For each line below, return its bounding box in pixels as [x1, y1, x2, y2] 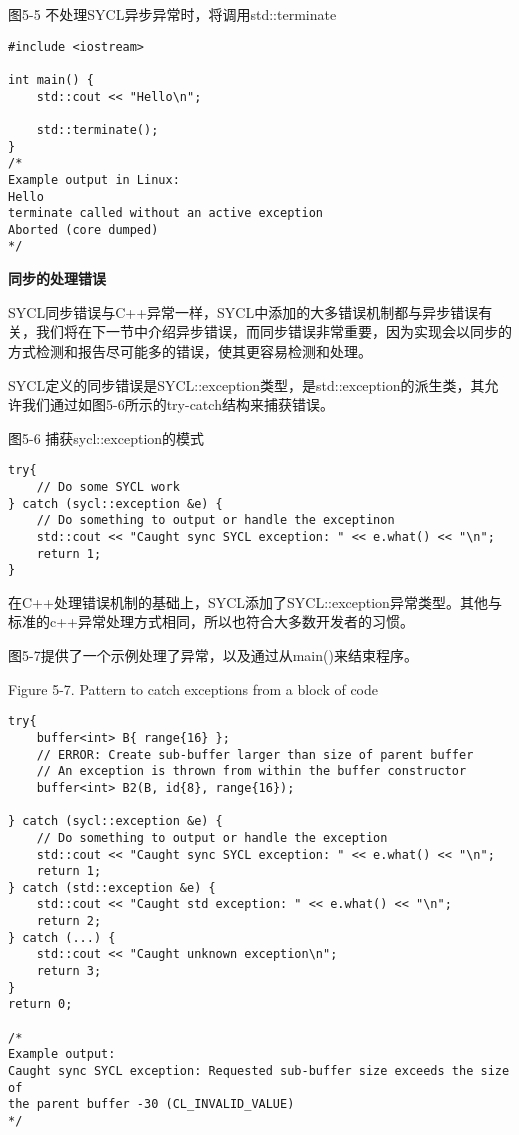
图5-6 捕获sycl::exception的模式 [8, 427, 205, 448]
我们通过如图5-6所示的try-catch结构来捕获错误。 [21, 394, 334, 415]
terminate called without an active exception [8, 206, 323, 221]
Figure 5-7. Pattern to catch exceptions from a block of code [8, 678, 379, 699]
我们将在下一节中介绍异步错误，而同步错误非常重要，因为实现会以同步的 [35, 321, 512, 342]
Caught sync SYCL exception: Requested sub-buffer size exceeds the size [8, 1064, 510, 1079]
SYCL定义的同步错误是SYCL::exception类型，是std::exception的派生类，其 [8, 374, 485, 395]
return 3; [36, 964, 102, 979]
